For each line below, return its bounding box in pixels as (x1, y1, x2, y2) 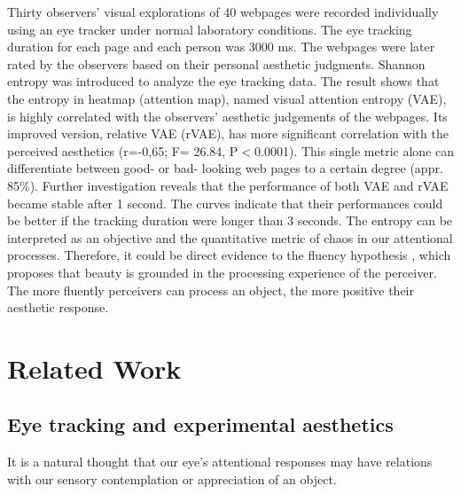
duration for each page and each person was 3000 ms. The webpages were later (7, 37, 435, 56)
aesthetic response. (7, 298, 109, 317)
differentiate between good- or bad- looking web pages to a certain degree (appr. (7, 159, 443, 177)
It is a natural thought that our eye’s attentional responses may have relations (7, 452, 433, 471)
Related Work (7, 349, 182, 386)
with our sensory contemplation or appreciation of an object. (7, 469, 337, 488)
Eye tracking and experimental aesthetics (7, 411, 394, 438)
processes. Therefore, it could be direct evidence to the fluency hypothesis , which (7, 246, 451, 264)
